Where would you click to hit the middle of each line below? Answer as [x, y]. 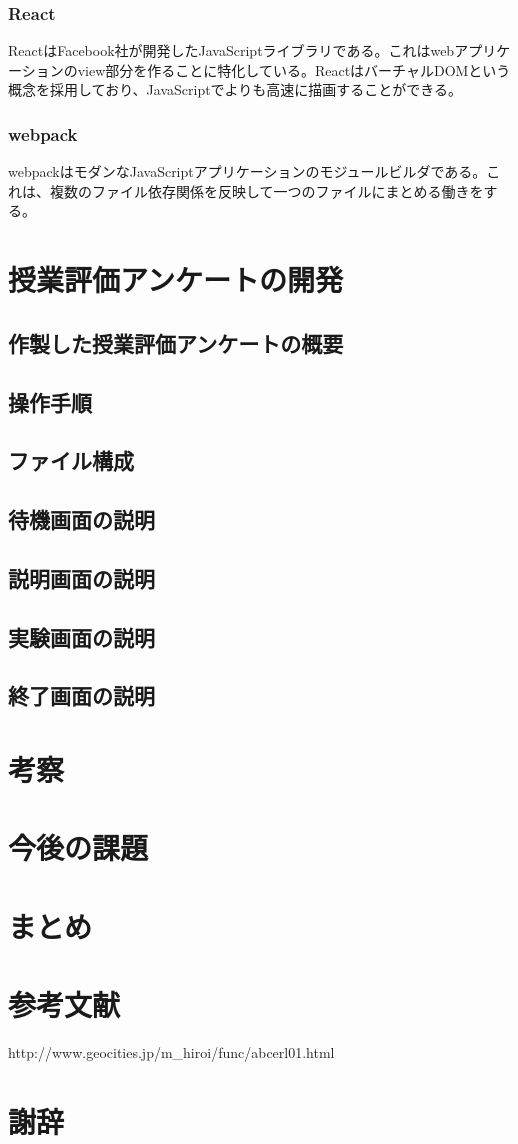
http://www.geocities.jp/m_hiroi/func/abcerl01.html [171, 1052]
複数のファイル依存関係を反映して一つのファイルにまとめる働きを [266, 190]
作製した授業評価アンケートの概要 [176, 342]
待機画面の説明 [81, 519]
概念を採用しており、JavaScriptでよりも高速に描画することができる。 [235, 89]
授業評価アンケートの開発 [175, 279]
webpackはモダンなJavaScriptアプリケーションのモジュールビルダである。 [247, 171]
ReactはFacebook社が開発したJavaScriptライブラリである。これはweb [231, 50]
